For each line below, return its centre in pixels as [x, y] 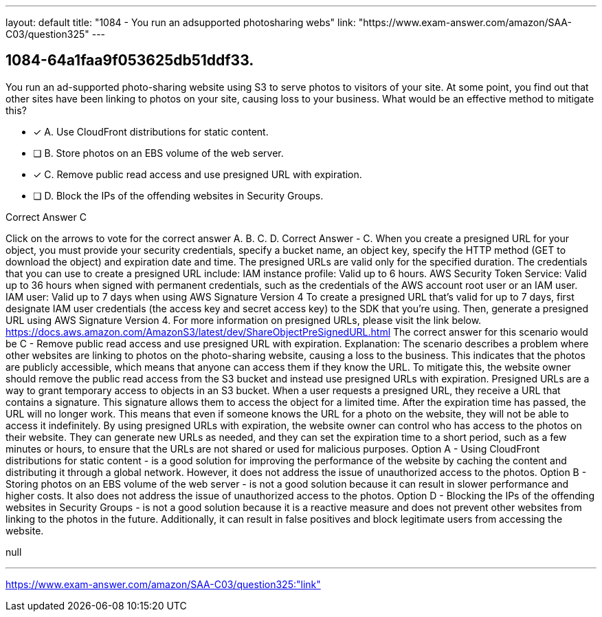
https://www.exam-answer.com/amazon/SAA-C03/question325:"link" [163, 584]
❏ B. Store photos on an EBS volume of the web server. [158, 153]
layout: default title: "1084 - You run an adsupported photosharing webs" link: [181, 22]
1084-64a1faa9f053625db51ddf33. [130, 61]
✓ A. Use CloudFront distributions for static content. [151, 131]
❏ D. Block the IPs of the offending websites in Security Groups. [178, 195]
